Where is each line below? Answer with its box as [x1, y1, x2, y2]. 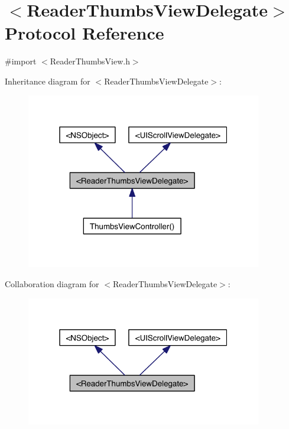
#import [5, 55, 37, 67]
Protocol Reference [5, 21, 164, 45]
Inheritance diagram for [5, 74, 90, 87]
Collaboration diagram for [5, 277, 99, 290]
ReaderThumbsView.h [50, 55, 130, 67]
